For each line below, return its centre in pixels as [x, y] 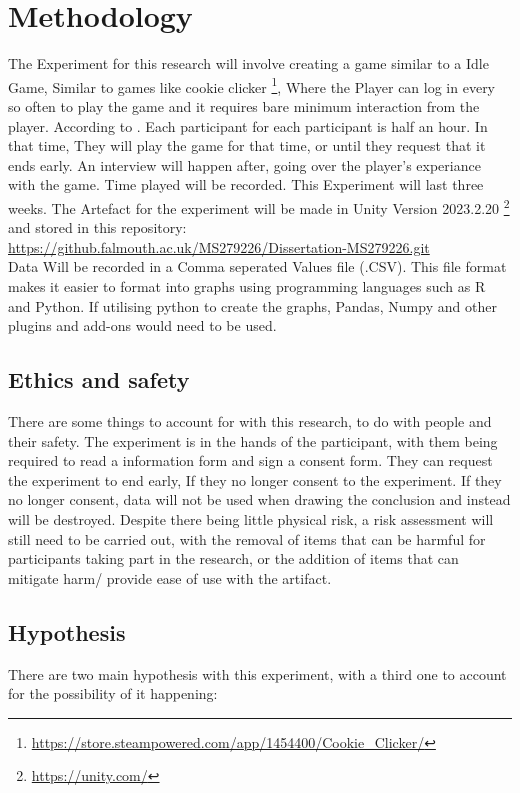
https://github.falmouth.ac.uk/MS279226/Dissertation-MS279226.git [219, 246]
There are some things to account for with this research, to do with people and [250, 420]
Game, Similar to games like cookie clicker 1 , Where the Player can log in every [252, 85]
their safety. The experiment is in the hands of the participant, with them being [253, 440]
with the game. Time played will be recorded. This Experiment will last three [246, 184]
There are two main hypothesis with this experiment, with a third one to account [257, 673]
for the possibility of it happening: [113, 693]
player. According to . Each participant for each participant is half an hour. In [248, 125]
